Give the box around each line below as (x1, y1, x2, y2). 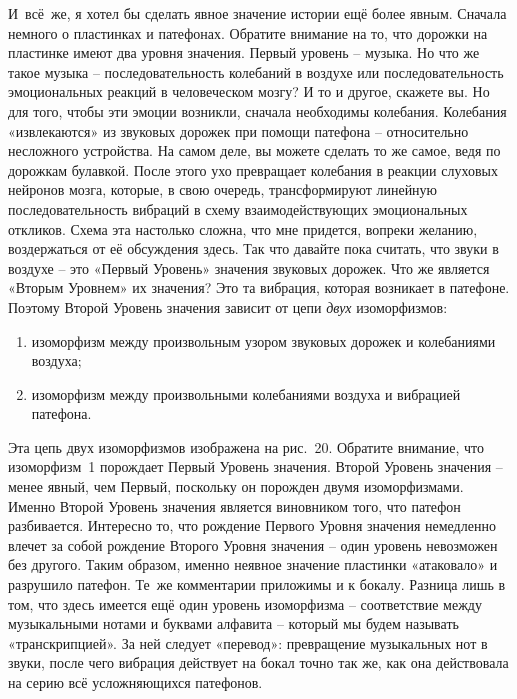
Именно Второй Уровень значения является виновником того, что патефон (8, 495, 461, 516)
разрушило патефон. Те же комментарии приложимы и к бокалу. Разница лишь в (8, 574, 506, 595)
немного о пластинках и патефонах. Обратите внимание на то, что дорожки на (8, 22, 488, 43)
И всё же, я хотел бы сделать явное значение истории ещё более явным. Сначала (8, 3, 507, 23)
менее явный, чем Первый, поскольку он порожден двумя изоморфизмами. (8, 476, 464, 497)
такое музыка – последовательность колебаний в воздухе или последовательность (8, 61, 504, 82)
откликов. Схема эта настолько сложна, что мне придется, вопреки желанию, (8, 218, 478, 239)
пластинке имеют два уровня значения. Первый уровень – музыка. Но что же (8, 42, 480, 63)
